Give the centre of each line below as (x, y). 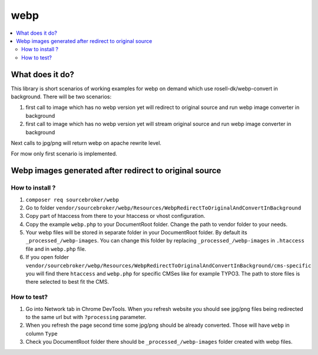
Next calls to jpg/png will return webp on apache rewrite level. (86, 143)
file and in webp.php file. (56, 249)
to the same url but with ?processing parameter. (86, 317)
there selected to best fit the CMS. (67, 282)
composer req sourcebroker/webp (72, 200)
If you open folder (47, 257)
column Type (42, 333)
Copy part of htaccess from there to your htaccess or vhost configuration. (115, 216)
